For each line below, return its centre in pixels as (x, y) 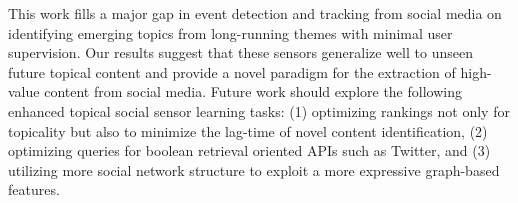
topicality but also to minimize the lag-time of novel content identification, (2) (248, 130)
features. (34, 189)
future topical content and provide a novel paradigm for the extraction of (232, 71)
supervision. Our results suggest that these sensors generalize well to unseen (240, 52)
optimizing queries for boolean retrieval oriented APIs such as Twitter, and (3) (249, 150)
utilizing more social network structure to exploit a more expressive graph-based (254, 169)
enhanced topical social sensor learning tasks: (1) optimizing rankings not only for (259, 110)
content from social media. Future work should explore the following (253, 91)
